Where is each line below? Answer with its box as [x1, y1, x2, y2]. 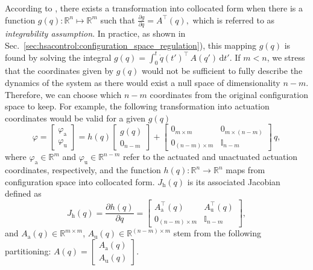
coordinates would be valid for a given [5, 111, 146, 124]
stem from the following [173, 227, 262, 239]
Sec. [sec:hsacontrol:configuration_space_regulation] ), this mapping [5, 38, 256, 51]
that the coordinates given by [5, 64, 114, 77]
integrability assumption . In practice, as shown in [5, 26, 186, 39]
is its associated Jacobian [187, 175, 280, 188]
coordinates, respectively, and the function [5, 164, 161, 176]
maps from [226, 164, 265, 176]
